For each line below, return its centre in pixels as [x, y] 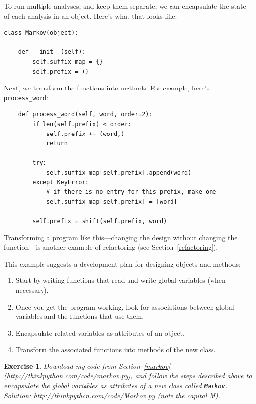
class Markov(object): [41, 33]
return [57, 144]
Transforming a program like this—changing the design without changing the [121, 237]
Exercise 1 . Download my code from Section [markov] [87, 366]
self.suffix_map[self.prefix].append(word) [119, 172]
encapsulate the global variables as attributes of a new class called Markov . [116, 385]
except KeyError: [61, 182]
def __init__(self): [52, 52]
